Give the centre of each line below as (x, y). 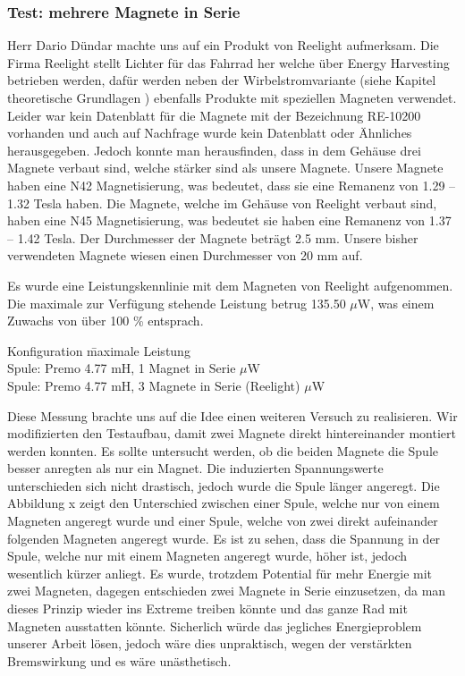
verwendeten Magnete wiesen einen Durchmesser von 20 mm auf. (185, 255)
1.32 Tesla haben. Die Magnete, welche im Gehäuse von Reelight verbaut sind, (222, 203)
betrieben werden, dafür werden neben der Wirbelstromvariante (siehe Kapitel (222, 80)
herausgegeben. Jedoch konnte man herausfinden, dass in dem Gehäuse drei (214, 150)
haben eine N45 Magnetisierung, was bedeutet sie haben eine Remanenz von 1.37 (229, 220)
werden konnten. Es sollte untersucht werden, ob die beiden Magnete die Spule (223, 450)
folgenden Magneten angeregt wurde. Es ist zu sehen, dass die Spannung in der (224, 538)
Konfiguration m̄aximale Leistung (99, 350)
